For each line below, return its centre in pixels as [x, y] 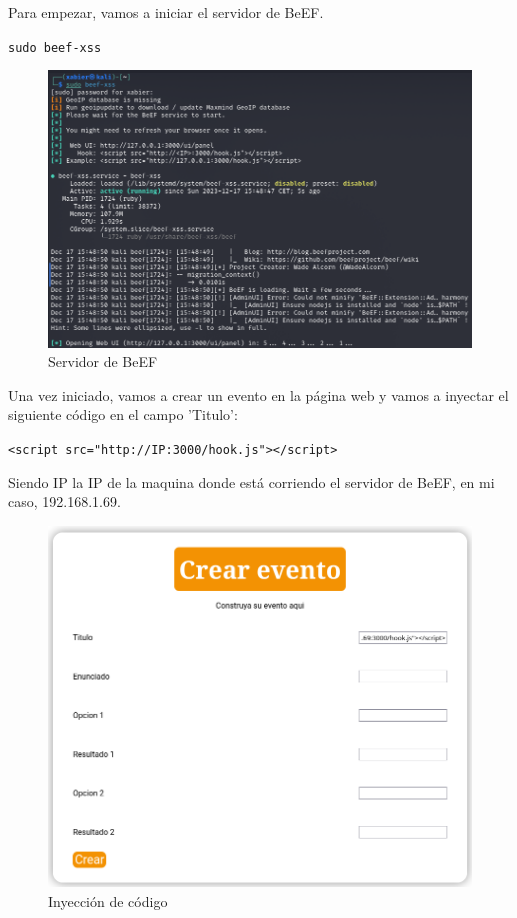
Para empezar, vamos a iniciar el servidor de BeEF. [166, 12]
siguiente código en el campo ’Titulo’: [123, 414]
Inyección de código [108, 900]
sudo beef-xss [55, 47]
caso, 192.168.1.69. [64, 501]
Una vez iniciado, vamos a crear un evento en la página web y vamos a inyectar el [258, 394]
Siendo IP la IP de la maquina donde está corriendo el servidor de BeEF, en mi [251, 481]
